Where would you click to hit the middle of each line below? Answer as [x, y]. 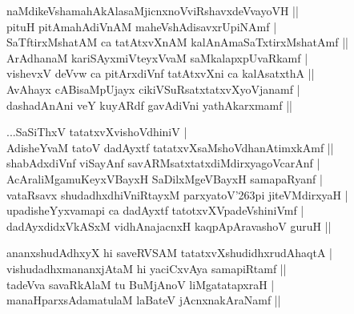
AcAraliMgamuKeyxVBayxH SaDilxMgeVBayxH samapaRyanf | [165, 178]
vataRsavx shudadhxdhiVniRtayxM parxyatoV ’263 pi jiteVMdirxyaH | [177, 194]
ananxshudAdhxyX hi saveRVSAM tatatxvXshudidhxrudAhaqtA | [169, 253]
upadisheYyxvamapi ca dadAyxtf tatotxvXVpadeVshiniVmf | [155, 210]
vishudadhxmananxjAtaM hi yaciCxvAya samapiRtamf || [147, 268]
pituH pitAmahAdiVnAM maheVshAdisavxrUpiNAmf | [142, 26]
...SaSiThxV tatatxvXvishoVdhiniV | [97, 132]
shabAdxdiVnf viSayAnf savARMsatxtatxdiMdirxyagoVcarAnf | [163, 163]
